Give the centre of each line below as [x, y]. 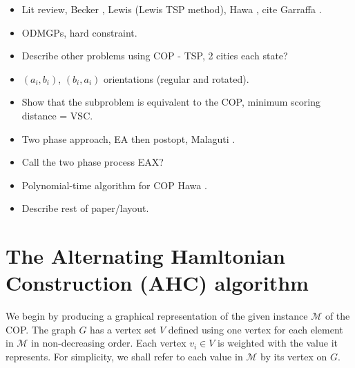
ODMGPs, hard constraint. [79, 32]
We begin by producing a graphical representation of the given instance [157, 316]
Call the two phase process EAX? [93, 162]
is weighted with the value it [278, 343]
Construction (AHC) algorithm [157, 283]
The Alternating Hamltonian [145, 256]
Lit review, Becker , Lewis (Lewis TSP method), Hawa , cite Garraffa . [172, 9]
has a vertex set [123, 329]
